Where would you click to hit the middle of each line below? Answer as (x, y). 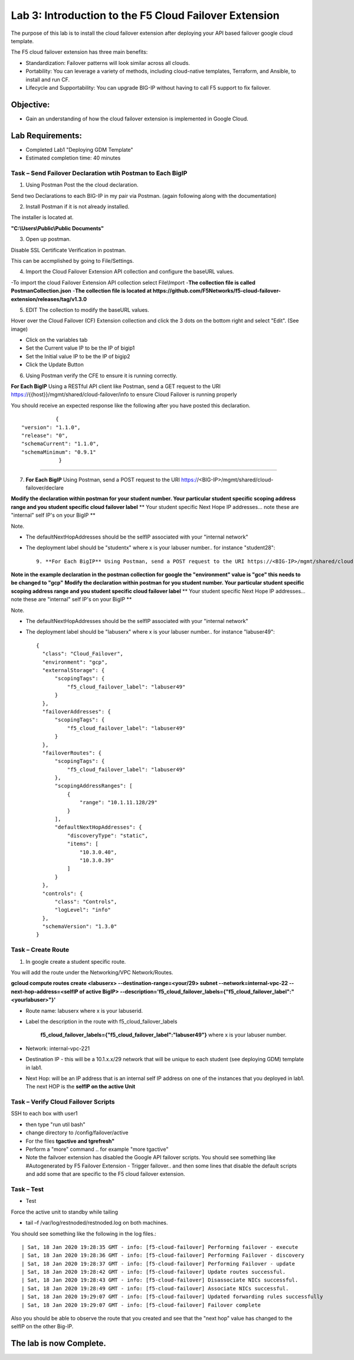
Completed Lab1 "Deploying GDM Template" (79, 149)
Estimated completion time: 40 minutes (73, 158)
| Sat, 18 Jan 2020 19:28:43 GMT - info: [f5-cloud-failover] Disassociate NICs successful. (160, 1280)
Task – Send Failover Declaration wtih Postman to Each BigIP (99, 173)
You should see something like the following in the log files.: (83, 1234)
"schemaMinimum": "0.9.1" (59, 452)
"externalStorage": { (73, 670)
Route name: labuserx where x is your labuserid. (84, 1010)
